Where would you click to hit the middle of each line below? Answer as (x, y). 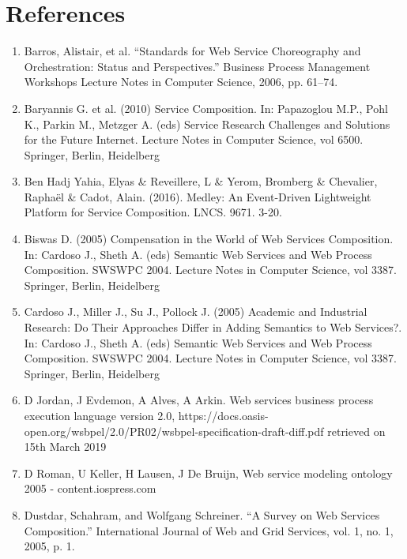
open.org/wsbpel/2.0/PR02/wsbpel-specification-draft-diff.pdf (174, 431)
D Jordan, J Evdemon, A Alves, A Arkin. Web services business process (199, 400)
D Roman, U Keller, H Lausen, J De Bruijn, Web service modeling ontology (208, 473)
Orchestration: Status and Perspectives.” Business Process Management (197, 66)
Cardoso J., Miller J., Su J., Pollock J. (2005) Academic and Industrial (196, 311)
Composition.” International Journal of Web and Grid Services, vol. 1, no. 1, (209, 530)
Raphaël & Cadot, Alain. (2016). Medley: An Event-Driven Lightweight (198, 196)
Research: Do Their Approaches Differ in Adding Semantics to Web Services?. (213, 327)
